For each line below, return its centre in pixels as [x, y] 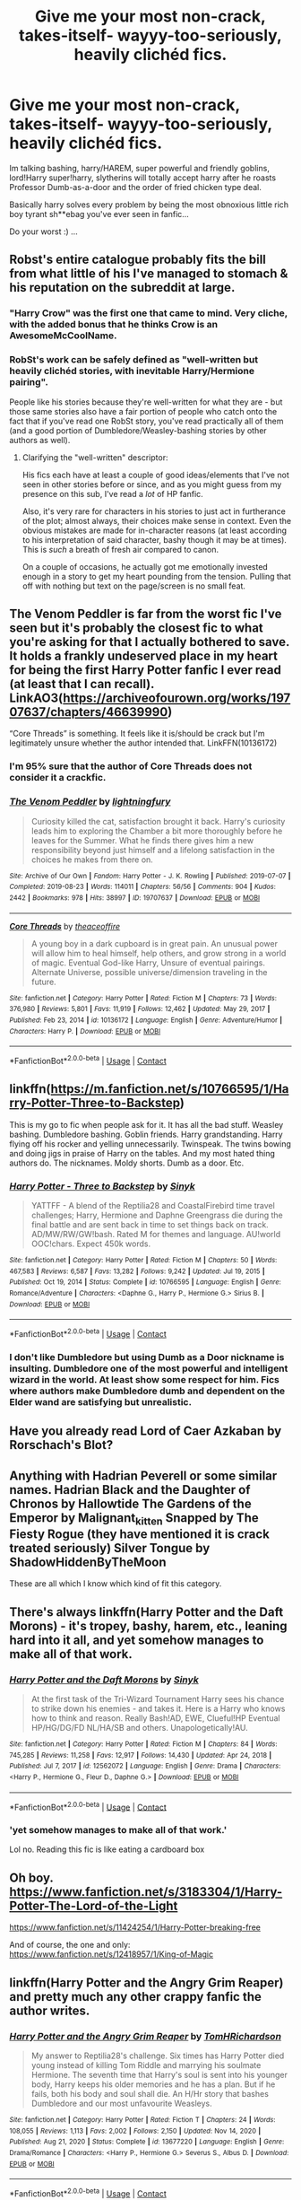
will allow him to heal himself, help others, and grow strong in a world [159, 953]
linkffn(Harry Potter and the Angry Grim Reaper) [146, 1982]
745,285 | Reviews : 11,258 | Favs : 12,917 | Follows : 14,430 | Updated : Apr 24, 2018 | [141, 1755]
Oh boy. [31, 1877]
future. [43, 982]
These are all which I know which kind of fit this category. [116, 1584]
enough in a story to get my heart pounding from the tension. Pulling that [156, 576]
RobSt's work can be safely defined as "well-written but [133, 360]
